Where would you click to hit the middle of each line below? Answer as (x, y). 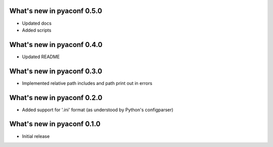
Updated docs (37, 23)
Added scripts (37, 30)
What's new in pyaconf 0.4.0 (56, 45)
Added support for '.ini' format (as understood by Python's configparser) (98, 110)
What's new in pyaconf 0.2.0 (56, 98)
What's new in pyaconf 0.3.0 (56, 71)
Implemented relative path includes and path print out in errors (87, 83)
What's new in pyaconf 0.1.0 (55, 124)
